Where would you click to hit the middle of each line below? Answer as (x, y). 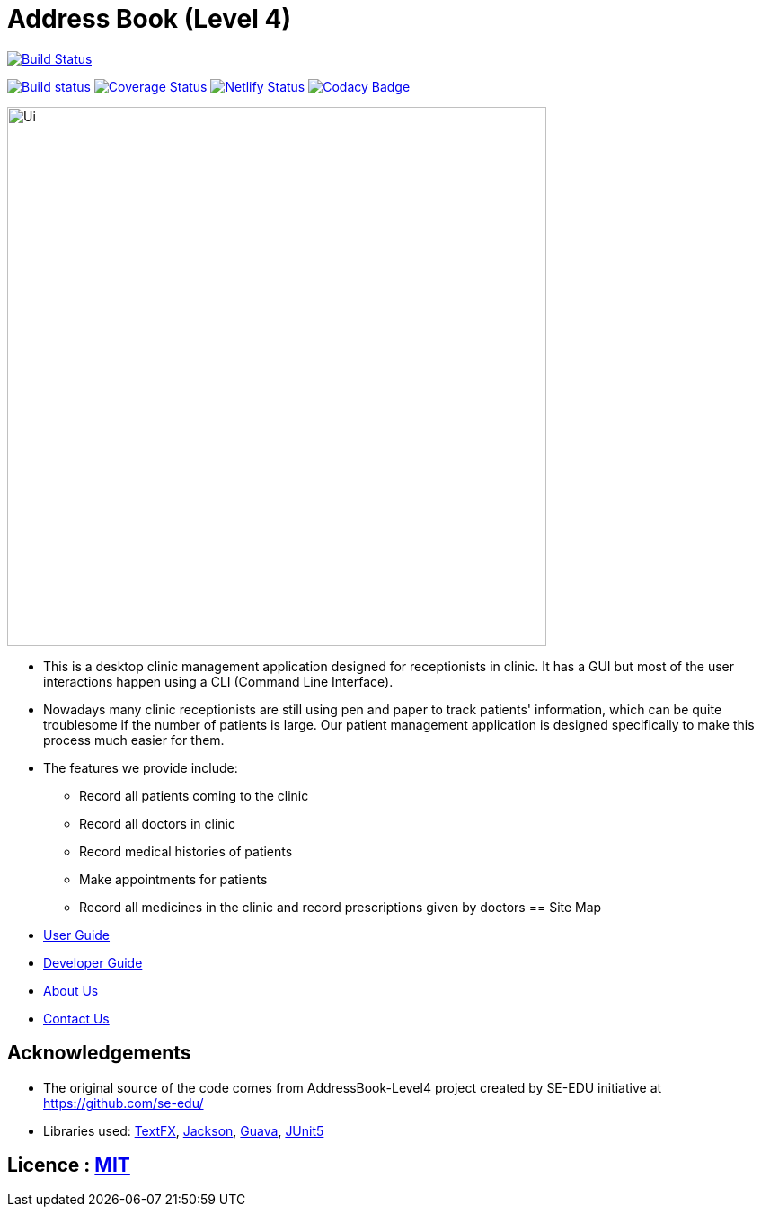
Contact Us (76, 1018)
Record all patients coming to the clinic (194, 795)
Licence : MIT (69, 1165)
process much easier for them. (134, 740)
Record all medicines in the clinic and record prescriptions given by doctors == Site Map (341, 907)
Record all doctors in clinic (157, 823)
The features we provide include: (141, 767)
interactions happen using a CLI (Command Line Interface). (218, 681)
